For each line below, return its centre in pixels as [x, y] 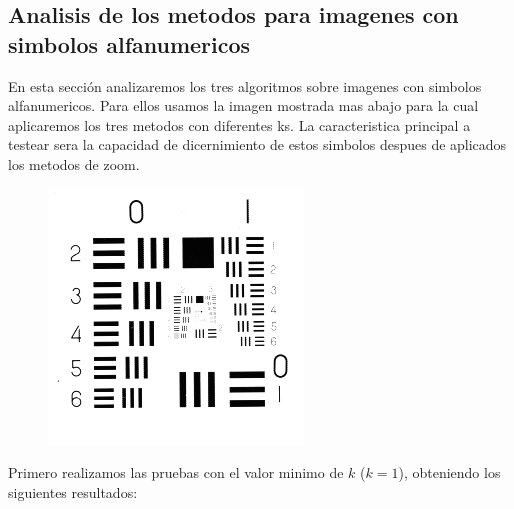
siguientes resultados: [73, 491]
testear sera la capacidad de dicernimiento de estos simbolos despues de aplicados [257, 144]
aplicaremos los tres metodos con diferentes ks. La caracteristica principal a [239, 124]
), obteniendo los [449, 472]
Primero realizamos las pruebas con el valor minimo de [176, 472]
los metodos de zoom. [74, 163]
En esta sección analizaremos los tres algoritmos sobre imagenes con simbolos [245, 85]
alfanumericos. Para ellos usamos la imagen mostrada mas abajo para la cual [243, 105]
